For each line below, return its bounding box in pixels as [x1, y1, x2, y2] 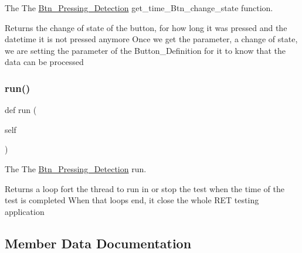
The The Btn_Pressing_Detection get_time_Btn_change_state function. [5, 2, 273, 13]
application [5, 205, 45, 217]
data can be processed [5, 56, 84, 68]
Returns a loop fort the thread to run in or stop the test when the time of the [5, 182, 285, 194]
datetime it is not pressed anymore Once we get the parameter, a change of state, [5, 33, 298, 45]
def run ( [5, 104, 37, 116]
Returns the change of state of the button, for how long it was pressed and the [5, 21, 287, 33]
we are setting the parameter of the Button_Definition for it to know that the [5, 44, 286, 56]
